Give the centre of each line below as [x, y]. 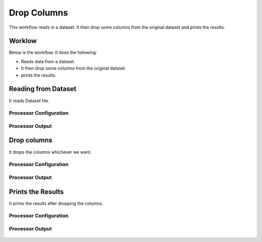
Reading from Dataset [43, 89]
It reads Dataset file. [29, 101]
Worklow [23, 41]
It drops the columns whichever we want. [50, 152]
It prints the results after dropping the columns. [56, 203]
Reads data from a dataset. [48, 61]
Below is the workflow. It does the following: [53, 52]
